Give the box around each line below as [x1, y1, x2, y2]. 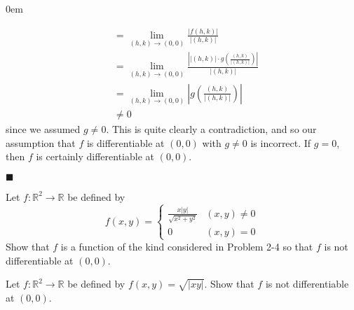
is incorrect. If [250, 135, 311, 150]
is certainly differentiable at [36, 149, 154, 164]
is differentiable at [86, 135, 165, 150]
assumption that [6, 135, 76, 150]
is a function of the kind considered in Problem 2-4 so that [60, 239, 313, 253]
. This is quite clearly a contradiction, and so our [106, 122, 317, 136]
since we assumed [6, 122, 81, 136]
